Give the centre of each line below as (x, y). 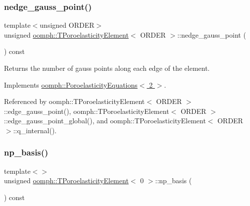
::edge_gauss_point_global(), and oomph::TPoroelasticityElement (105, 121)
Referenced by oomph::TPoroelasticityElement (75, 101)
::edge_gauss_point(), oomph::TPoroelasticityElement (87, 111)
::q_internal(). (35, 130)
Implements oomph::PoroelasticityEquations (71, 84)
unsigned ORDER (67, 25)
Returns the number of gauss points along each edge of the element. (107, 68)
